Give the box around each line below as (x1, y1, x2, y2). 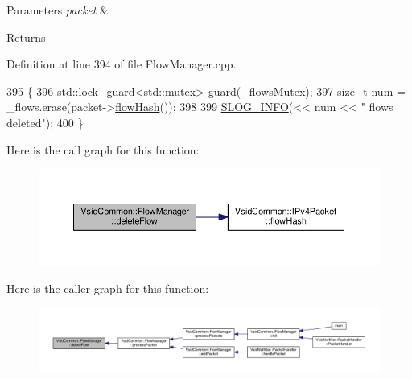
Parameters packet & (6, 2, 109, 18)
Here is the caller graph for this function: (6, 279, 209, 296)
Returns (6, 28, 46, 45)
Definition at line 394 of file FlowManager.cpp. (6, 56, 237, 72)
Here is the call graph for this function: (6, 141, 200, 158)
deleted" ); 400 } (6, 113, 84, 130)
